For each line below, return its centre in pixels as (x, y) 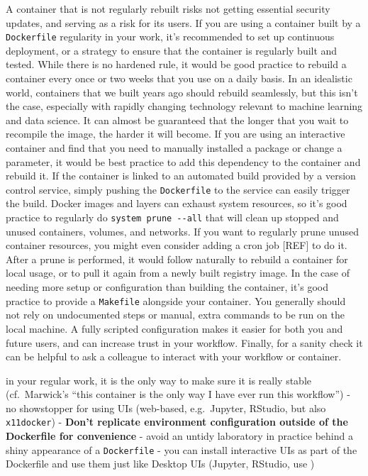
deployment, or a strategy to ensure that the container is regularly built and (172, 50)
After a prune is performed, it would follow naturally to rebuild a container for (177, 259)
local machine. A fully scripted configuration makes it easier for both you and (174, 328)
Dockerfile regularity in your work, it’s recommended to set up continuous (170, 37)
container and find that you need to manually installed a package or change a (174, 148)
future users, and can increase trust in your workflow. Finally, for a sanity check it (184, 342)
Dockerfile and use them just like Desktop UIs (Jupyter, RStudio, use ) (160, 464)
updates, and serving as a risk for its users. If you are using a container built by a (183, 22)
